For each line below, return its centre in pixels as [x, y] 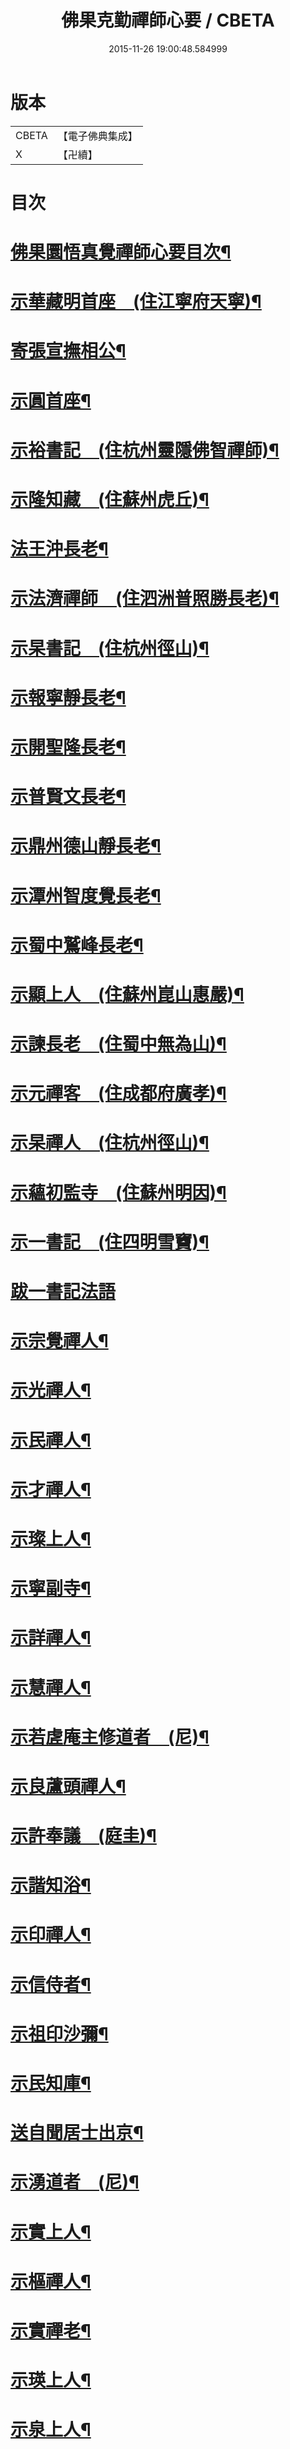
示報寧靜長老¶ [68, 697]
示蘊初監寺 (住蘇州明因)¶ [118, 1192]
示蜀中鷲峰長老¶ [77, 945]
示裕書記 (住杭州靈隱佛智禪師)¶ [145, 450]
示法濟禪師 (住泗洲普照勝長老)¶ [145, 598]
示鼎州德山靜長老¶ [86, 846]
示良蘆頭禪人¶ [68, 1786]
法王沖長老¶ [59, 549]
